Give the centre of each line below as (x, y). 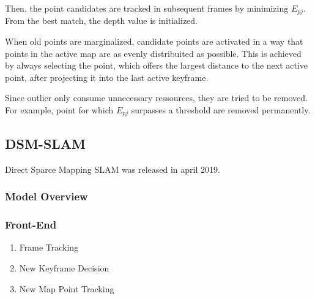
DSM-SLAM (46, 143)
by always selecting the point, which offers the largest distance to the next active (157, 65)
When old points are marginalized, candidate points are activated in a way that (154, 41)
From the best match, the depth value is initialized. (101, 21)
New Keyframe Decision (64, 267)
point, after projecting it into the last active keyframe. (107, 77)
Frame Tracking (49, 247)
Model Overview (46, 196)
